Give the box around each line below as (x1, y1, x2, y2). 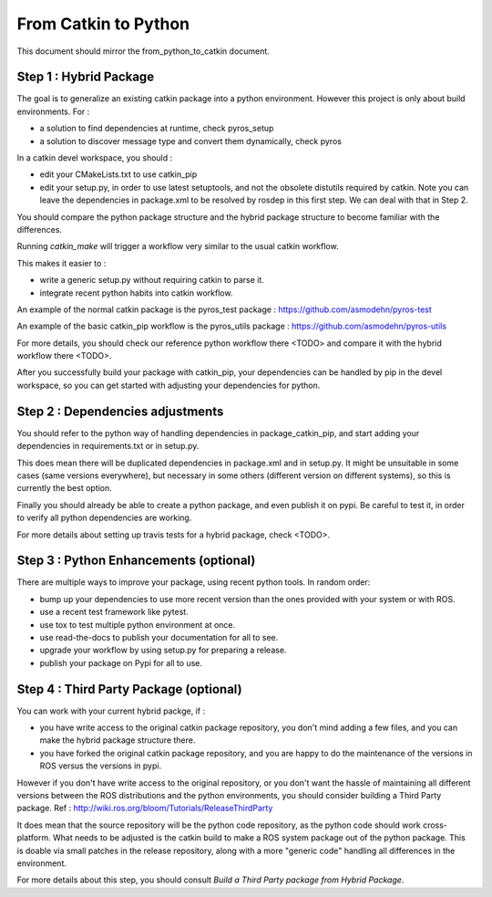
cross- (422, 819, 448, 830)
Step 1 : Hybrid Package (16, 69, 155, 85)
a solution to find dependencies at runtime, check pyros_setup (39, 123, 274, 134)
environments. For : (16, 106, 90, 117)
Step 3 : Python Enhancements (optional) (16, 553, 256, 568)
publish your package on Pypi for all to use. (39, 657, 202, 668)
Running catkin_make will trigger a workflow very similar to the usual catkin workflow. (16, 241, 339, 252)
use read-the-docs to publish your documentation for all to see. (39, 631, 279, 642)
